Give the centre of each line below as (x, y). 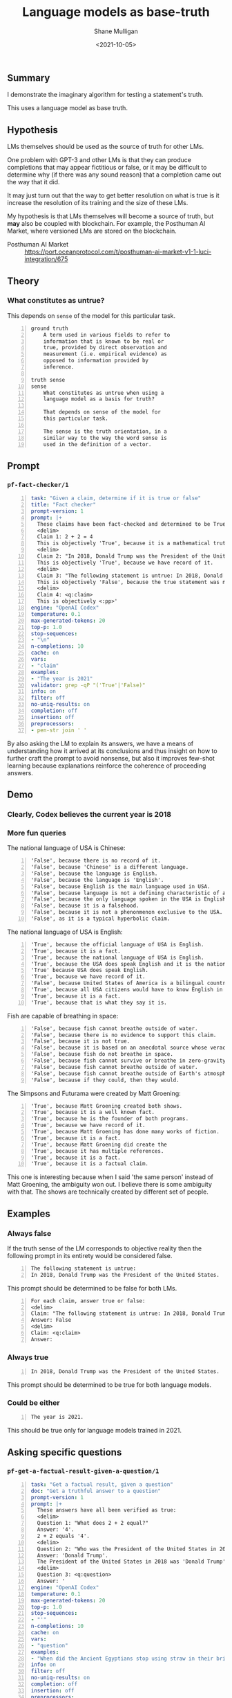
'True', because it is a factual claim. (90, 1164)
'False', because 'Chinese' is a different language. (110, 867)
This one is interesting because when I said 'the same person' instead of (110, 1177)
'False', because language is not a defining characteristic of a (128, 893)
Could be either (33, 1402)
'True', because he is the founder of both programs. (110, 1119)
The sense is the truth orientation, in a (105, 431)
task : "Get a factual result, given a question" (102, 1484)
